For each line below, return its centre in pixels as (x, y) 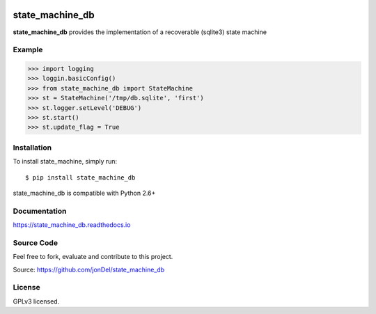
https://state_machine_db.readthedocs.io (72, 225)
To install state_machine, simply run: (65, 162)
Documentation (40, 211)
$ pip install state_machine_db (80, 177)
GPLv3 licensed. (36, 301)
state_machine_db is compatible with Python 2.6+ (84, 193)
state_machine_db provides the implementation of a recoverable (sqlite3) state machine (140, 32)
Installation (32, 148)
